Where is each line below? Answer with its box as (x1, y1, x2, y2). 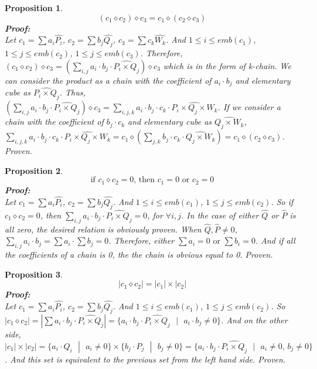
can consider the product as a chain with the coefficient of (5, 74, 212, 86)
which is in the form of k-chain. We (163, 59, 291, 71)
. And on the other (221, 313, 288, 326)
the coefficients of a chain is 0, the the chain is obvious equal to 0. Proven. (5, 248, 273, 261)
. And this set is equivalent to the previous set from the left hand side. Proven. (5, 353, 286, 365)
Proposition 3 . (5, 268, 63, 280)
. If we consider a (217, 101, 281, 113)
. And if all (255, 234, 295, 247)
